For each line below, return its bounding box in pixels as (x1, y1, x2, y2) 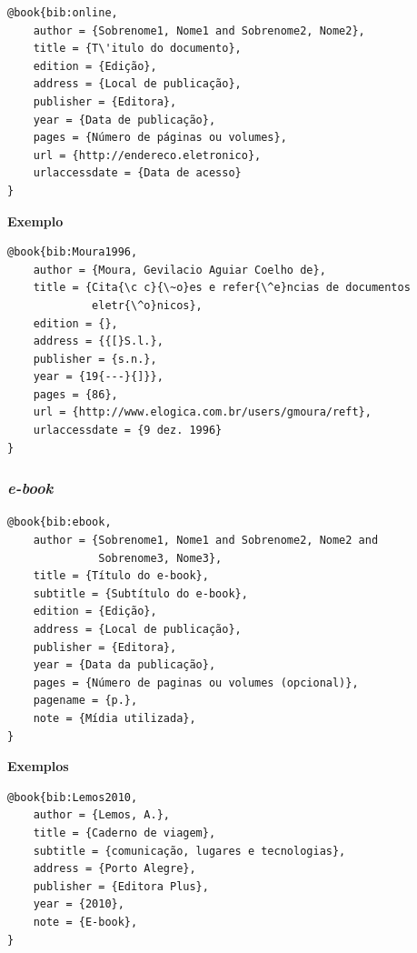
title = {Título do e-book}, (33, 569, 209, 583)
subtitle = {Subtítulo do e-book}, (33, 587, 248, 600)
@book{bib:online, (7, 6, 118, 19)
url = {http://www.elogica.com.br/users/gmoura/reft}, (33, 406, 372, 419)
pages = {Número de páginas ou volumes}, (33, 131, 287, 145)
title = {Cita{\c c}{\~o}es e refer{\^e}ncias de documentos (33, 281, 411, 295)
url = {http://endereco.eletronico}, (33, 148, 262, 162)
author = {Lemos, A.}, (33, 808, 170, 822)
